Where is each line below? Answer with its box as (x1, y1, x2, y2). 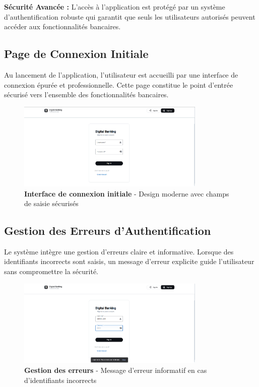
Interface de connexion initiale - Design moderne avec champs (24, 188, 229, 199)
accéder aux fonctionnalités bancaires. (4, 21, 121, 32)
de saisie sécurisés (24, 198, 79, 209)
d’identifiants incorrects (24, 374, 97, 385)
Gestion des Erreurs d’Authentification (4, 223, 211, 238)
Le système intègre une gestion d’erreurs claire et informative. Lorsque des (4, 246, 234, 256)
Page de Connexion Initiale (4, 46, 149, 61)
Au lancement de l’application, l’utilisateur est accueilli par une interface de (4, 69, 238, 80)
